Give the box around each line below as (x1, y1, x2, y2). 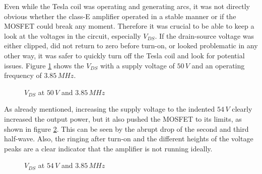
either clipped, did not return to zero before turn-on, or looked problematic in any (4, 40, 258, 51)
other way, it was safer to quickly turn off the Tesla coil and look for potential (4, 50, 245, 60)
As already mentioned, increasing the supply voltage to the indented (4, 104, 215, 114)
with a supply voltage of (100, 60, 175, 70)
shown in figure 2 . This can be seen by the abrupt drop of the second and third (4, 123, 249, 134)
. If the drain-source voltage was (155, 30, 254, 41)
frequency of (4, 70, 42, 80)
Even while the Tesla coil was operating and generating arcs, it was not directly (4, 1, 250, 11)
